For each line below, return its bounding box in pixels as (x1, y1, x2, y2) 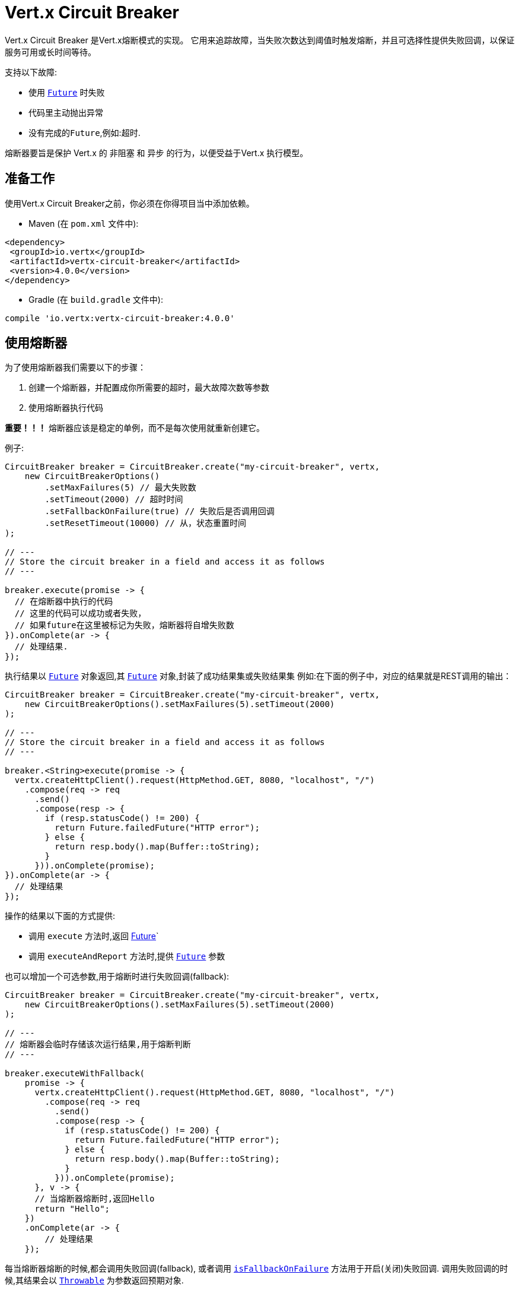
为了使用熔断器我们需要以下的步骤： (5, 362, 146, 373)
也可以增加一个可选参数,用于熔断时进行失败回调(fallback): (5, 971, 230, 982)
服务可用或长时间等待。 (5, 46, 96, 57)
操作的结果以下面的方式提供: (5, 911, 116, 921)
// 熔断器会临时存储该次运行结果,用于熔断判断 (5, 1039, 191, 1050)
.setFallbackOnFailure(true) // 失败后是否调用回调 (44, 506, 275, 516)
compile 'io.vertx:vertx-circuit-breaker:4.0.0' (5, 313, 235, 323)
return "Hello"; (34, 1204, 110, 1214)
